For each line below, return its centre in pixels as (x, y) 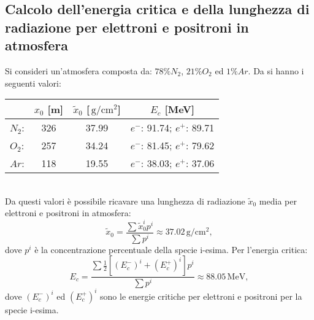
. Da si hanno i (276, 70)
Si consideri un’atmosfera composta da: (78, 70)
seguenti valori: (33, 83)
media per (278, 201)
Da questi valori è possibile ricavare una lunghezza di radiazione (125, 201)
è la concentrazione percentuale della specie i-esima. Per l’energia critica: (171, 249)
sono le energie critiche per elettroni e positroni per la (201, 296)
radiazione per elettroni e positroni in (127, 27)
